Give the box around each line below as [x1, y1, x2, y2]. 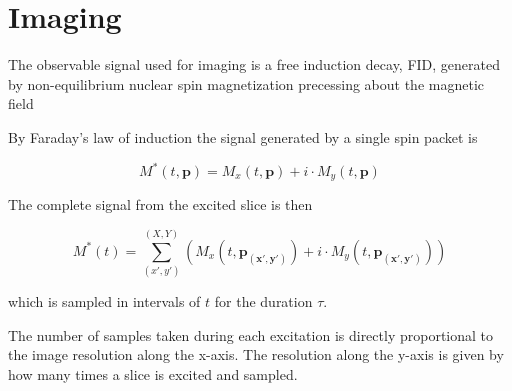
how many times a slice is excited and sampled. [8, 363, 298, 384]
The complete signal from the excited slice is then [8, 194, 313, 215]
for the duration [214, 291, 313, 312]
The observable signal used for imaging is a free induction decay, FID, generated [8, 54, 501, 75]
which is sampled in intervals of [8, 291, 201, 312]
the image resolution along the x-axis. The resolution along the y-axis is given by [8, 344, 504, 365]
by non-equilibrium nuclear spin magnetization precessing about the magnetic [8, 73, 484, 94]
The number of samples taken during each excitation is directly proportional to [8, 324, 494, 345]
